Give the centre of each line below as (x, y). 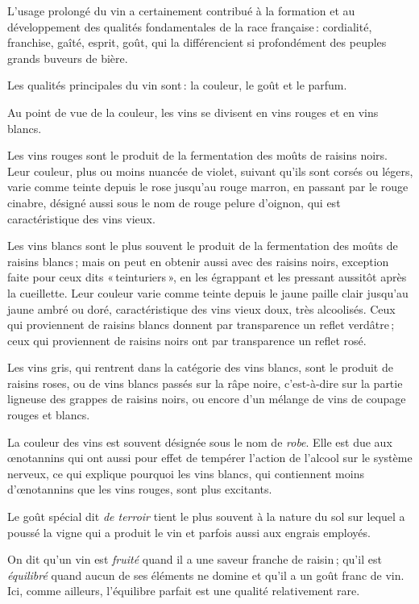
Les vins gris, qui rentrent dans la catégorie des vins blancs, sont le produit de (200, 367)
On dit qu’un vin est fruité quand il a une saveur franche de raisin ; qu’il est (195, 559)
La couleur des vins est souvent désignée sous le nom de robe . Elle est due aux (200, 442)
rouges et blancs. (49, 415)
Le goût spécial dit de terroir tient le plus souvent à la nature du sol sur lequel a (206, 517)
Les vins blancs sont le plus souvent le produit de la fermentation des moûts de (203, 246)
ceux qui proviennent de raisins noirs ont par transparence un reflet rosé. (187, 340)
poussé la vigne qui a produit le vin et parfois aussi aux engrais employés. (189, 532)
